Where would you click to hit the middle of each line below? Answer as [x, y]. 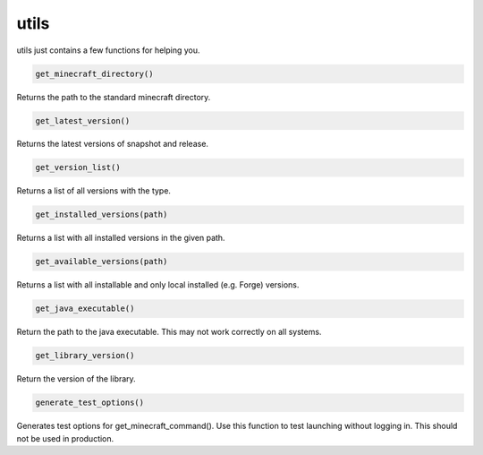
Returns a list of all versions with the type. [94, 191]
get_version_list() [78, 167]
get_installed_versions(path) [102, 215]
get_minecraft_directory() [94, 73]
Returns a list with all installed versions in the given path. [121, 238]
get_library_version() [85, 356]
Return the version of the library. [76, 379]
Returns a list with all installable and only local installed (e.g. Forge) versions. [158, 285]
